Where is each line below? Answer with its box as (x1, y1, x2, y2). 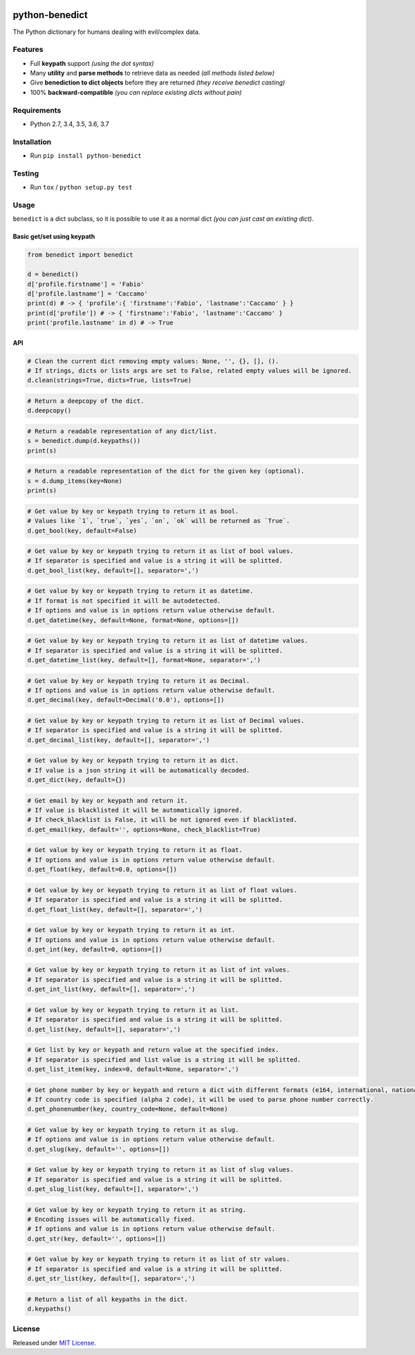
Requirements (12, 105, 62, 115)
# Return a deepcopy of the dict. (27, 397, 145, 405)
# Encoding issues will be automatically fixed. (27, 1215, 196, 1224)
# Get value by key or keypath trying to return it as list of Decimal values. (27, 716, 305, 725)
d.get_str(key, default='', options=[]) (27, 1235, 166, 1242)
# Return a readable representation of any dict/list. (27, 428, 217, 435)
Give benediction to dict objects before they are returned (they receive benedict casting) (30, 78, 286, 87)
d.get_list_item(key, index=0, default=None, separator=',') (27, 1065, 239, 1073)
